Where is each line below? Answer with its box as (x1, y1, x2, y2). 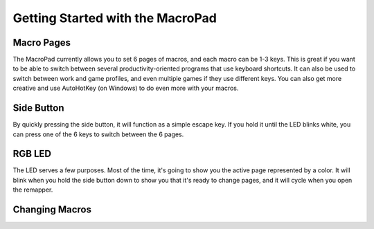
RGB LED (12, 148, 52, 160)
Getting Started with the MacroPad (12, 10, 217, 26)
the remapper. (12, 185, 53, 194)
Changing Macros (12, 204, 91, 216)
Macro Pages (12, 37, 71, 48)
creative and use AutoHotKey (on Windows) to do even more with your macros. (12, 84, 239, 93)
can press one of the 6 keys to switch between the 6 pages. (12, 130, 184, 138)
